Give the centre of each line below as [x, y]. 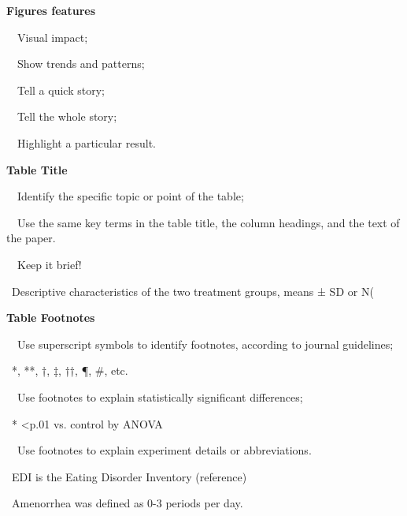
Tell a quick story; [61, 90]
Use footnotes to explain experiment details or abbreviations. [164, 450]
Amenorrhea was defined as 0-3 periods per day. [127, 503]
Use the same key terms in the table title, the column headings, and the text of [208, 222]
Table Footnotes [51, 318]
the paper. [31, 238]
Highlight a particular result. [87, 142]
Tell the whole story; [67, 116]
